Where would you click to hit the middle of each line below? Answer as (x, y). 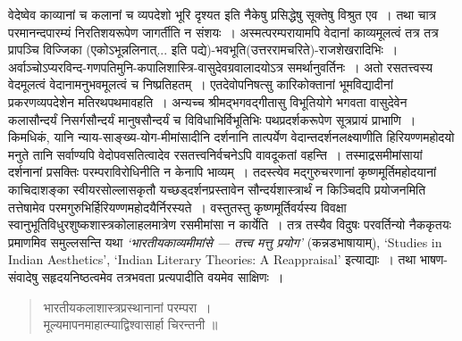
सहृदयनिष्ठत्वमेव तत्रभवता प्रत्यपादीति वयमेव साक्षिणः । (163, 276)
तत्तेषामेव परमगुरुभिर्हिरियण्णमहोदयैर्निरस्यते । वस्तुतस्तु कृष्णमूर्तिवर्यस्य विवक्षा (177, 207)
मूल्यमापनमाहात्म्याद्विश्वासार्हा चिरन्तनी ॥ (130, 324)
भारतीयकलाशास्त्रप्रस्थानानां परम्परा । (127, 307)
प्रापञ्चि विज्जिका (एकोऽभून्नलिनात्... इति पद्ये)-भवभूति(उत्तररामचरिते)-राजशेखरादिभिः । (203, 50)
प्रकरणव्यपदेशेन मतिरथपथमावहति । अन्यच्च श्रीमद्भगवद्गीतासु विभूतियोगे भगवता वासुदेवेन (208, 101)
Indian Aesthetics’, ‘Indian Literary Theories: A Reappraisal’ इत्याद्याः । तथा (212, 259)
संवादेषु (23, 276)
